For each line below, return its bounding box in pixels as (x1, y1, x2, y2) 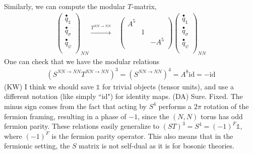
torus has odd (200, 111, 243, 121)
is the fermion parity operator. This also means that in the (51, 130, 233, 141)
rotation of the (204, 100, 249, 111)
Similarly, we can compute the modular (4, 1, 125, 11)
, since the (138, 111, 169, 121)
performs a (158, 100, 192, 111)
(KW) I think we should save (4, 81, 94, 91)
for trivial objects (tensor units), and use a (102, 81, 234, 91)
